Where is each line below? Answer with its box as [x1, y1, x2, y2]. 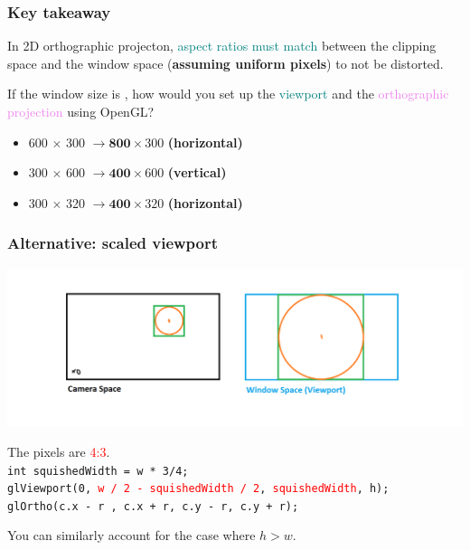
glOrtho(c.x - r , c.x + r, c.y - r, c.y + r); [7, 499, 299, 513]
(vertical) [167, 163, 227, 182]
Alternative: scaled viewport [7, 232, 219, 254]
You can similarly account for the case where [7, 526, 256, 545]
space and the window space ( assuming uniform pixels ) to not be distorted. [7, 53, 444, 72]
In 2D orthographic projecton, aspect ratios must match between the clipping [7, 36, 437, 55]
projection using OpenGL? [7, 102, 155, 120]
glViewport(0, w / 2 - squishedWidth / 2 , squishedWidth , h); [7, 482, 390, 496]
